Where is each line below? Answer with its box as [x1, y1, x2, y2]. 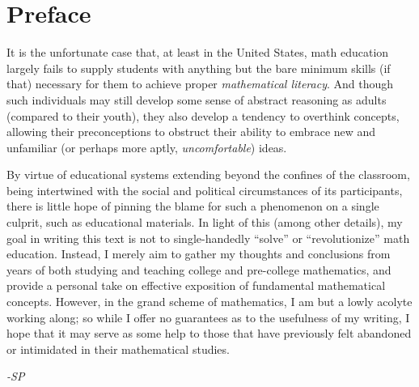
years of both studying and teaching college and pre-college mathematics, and [6, 261, 391, 278]
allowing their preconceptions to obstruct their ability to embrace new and [6, 123, 376, 140]
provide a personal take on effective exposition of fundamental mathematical [6, 277, 386, 294]
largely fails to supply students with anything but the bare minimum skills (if [6, 59, 391, 76]
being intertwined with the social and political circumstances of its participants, [6, 181, 403, 198]
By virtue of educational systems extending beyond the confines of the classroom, [6, 166, 410, 183]
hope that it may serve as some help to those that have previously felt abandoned [6, 325, 412, 342]
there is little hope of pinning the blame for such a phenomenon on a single [6, 198, 379, 215]
